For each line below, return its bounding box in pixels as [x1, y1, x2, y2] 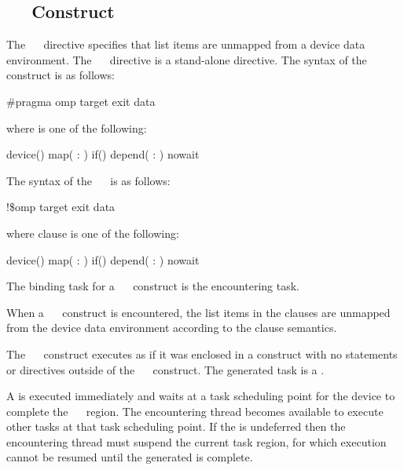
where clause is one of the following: [6, 224, 179, 241]
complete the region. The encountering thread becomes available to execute [6, 403, 384, 419]
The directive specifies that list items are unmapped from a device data [6, 36, 365, 53]
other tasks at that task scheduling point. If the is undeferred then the [6, 418, 346, 435]
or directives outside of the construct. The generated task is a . [6, 361, 325, 377]
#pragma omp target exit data [6, 93, 156, 109]
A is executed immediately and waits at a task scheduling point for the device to [6, 388, 395, 404]
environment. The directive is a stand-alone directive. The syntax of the [6, 51, 367, 67]
